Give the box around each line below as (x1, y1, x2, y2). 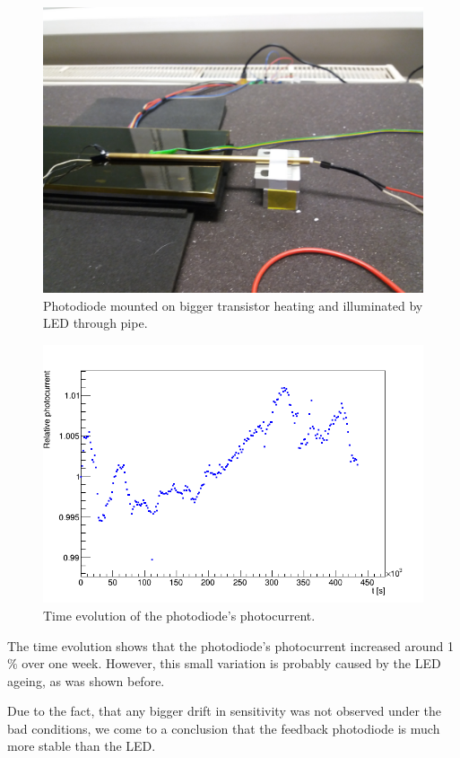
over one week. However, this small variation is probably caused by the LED (22, 654, 441, 673)
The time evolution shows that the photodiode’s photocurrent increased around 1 (7, 636, 454, 655)
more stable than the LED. (7, 736, 156, 755)
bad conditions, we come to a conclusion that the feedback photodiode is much (7, 718, 440, 737)
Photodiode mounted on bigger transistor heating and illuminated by (43, 295, 423, 314)
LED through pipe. (43, 313, 148, 332)
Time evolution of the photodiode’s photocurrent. (43, 605, 316, 624)
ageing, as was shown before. (7, 671, 165, 690)
